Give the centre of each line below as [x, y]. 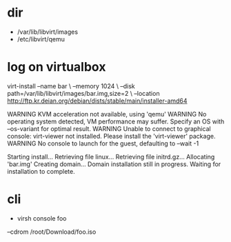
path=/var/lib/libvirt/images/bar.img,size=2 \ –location [83, 93]
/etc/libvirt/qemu [41, 39]
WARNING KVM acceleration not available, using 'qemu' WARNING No [107, 114]
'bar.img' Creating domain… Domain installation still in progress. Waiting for [114, 164]
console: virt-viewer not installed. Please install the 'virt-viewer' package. [111, 136]
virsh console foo [42, 218]
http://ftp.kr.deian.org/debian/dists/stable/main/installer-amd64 [97, 101]
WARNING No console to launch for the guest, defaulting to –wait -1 [103, 143]
